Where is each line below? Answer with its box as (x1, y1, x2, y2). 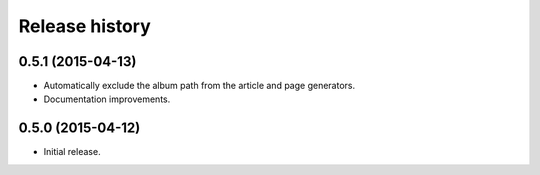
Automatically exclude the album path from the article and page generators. (43, 80, 355, 92)
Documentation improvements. (43, 93, 171, 105)
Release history (18, 15, 152, 37)
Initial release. (43, 146, 101, 158)
